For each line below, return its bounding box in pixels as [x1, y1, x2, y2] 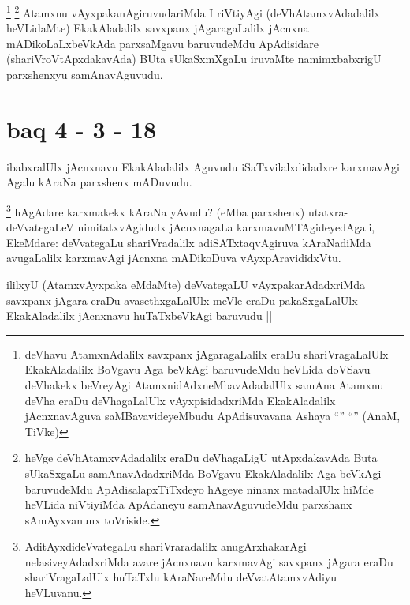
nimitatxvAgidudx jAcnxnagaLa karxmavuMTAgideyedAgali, [77, 219, 375, 235]
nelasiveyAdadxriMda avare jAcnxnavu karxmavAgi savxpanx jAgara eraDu [24, 553, 393, 569]
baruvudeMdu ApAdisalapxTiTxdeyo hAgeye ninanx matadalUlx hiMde [24, 480, 374, 497]
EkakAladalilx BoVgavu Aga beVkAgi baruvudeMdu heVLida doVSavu [24, 361, 371, 378]
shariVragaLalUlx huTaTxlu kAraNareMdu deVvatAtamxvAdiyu [24, 569, 337, 585]
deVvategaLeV [6, 219, 74, 235]
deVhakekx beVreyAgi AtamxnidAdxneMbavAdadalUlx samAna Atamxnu [24, 376, 384, 393]
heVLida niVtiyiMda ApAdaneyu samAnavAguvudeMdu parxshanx [24, 496, 352, 513]
